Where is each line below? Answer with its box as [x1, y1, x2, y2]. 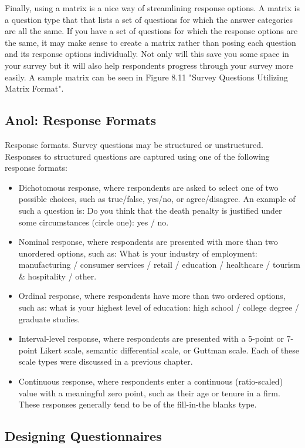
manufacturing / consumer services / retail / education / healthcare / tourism [18, 258, 300, 271]
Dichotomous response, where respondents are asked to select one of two [18, 181, 279, 193]
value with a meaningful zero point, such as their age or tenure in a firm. [18, 386, 280, 399]
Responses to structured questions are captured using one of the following [5, 150, 270, 162]
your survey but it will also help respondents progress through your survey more [5, 59, 293, 71]
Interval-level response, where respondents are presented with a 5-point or [18, 332, 284, 345]
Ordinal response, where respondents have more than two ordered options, [18, 289, 286, 302]
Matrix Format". [5, 82, 64, 95]
